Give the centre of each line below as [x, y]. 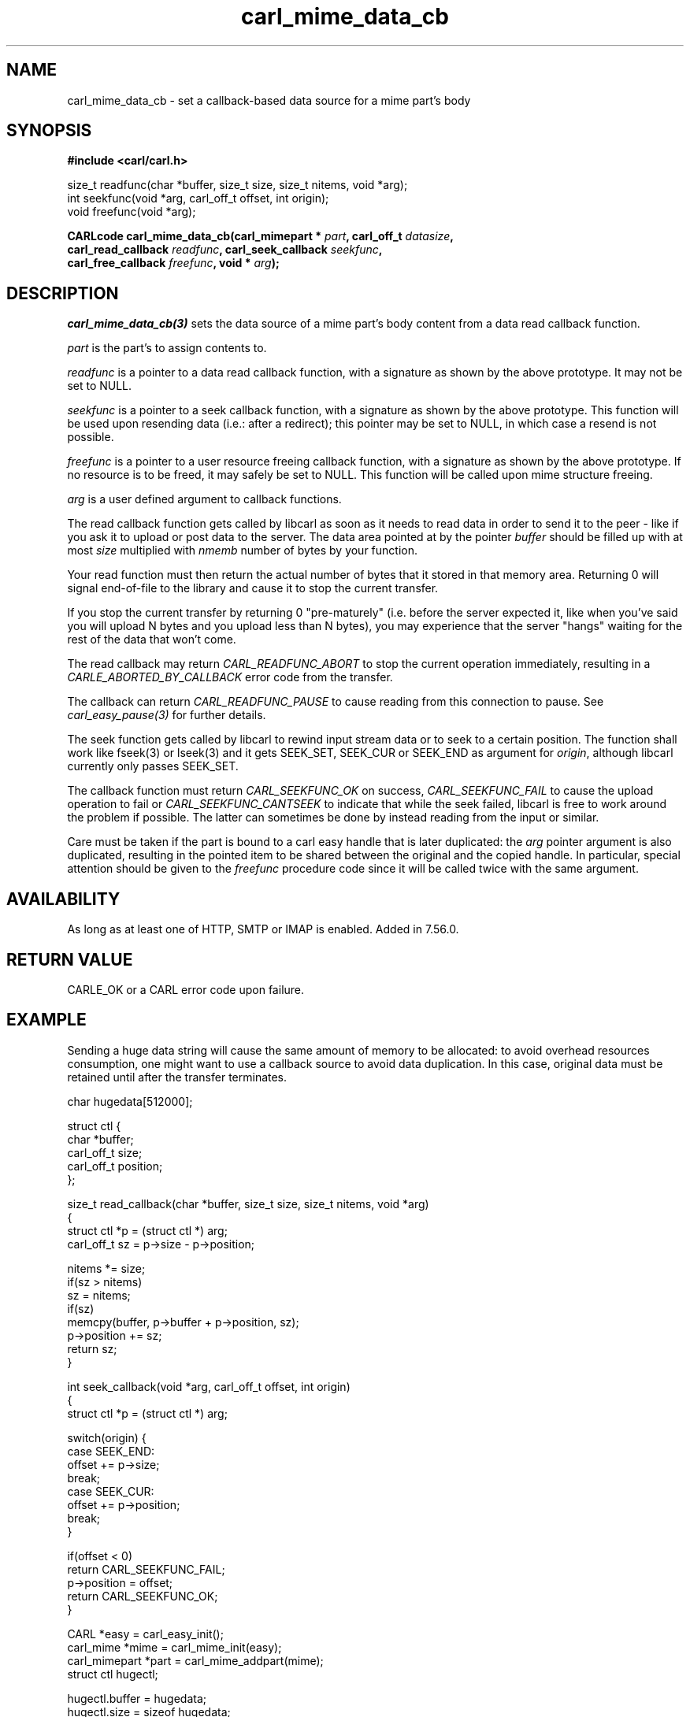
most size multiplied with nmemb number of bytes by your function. [243, 551]
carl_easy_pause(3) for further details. [167, 715]
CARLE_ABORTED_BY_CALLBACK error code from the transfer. [230, 677]
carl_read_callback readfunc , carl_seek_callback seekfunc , [225, 250]
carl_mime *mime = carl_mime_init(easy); [174, 1647]
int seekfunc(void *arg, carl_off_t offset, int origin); [198, 198]
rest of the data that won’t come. [152, 640]
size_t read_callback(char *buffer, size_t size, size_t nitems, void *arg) [248, 1203]
